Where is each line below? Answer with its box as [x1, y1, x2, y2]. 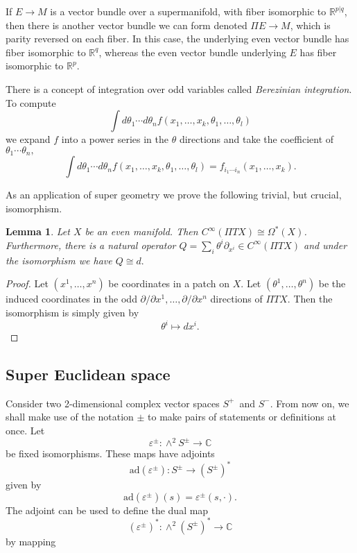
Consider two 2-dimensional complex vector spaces [6, 395, 220, 410]
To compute [6, 95, 56, 110]
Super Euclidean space [6, 364, 171, 385]
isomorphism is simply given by [6, 305, 139, 319]
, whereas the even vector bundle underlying [98, 44, 286, 59]
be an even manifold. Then [85, 224, 198, 239]
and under [304, 237, 347, 252]
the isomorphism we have [6, 253, 112, 267]
